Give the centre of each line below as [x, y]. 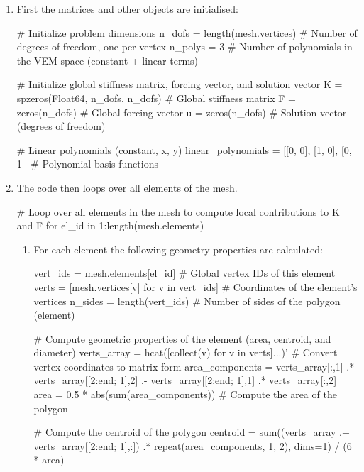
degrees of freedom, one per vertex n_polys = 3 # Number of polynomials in [184, 46]
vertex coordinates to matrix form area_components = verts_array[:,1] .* [194, 366]
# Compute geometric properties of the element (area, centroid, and [182, 338]
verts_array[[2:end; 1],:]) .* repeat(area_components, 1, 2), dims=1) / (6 [193, 445]
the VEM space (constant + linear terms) [107, 60]
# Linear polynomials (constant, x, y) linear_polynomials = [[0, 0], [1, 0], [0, [184, 149]
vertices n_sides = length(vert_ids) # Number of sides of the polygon [187, 301]
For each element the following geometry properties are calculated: [178, 249]
